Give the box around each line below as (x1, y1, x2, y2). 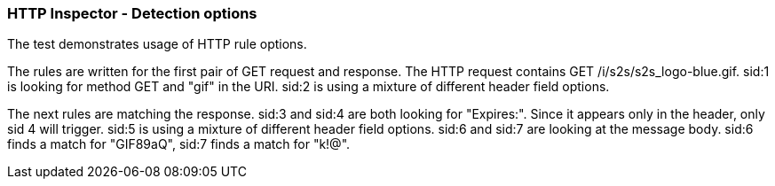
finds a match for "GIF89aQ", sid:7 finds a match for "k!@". (7, 136, 351, 152)
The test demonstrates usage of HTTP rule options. (7, 36, 307, 52)
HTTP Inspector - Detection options (7, 4, 257, 22)
